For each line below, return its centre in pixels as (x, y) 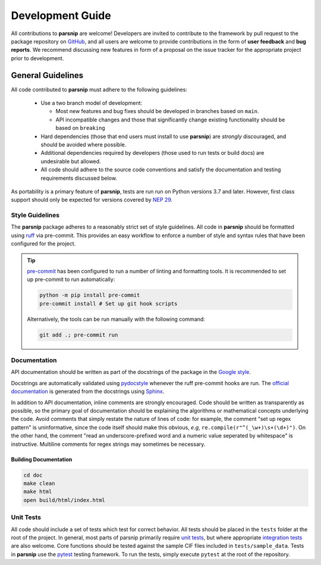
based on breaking (80, 128)
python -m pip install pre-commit (90, 295)
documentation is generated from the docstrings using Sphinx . (88, 391)
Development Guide (61, 15)
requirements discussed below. (79, 178)
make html (38, 492)
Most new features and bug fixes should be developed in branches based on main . (157, 111)
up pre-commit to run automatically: (71, 279)
